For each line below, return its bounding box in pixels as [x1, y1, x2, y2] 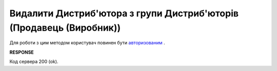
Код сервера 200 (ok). [9, 59, 58, 65]
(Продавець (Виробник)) [9, 22, 121, 33]
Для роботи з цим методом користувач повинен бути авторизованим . [9, 40, 165, 46]
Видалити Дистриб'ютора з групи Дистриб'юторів [9, 8, 239, 19]
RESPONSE [9, 49, 34, 55]
